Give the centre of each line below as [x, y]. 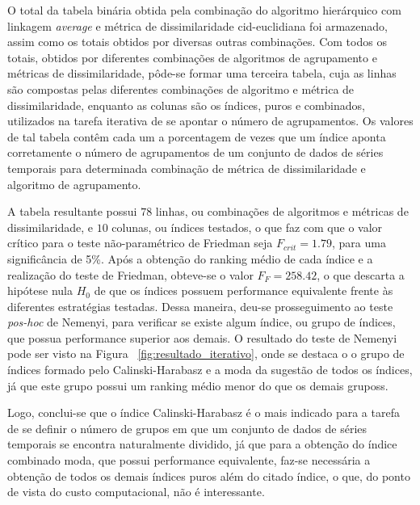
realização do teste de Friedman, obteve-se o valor [130, 274]
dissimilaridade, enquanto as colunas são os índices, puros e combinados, [186, 105]
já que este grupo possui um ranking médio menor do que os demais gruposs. [198, 385]
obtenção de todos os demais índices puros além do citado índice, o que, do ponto [209, 476]
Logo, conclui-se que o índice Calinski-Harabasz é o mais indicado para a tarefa [204, 412]
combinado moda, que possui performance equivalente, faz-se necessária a [189, 460]
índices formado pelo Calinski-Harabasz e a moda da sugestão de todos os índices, [210, 370]
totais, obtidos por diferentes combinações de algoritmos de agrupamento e [192, 57]
